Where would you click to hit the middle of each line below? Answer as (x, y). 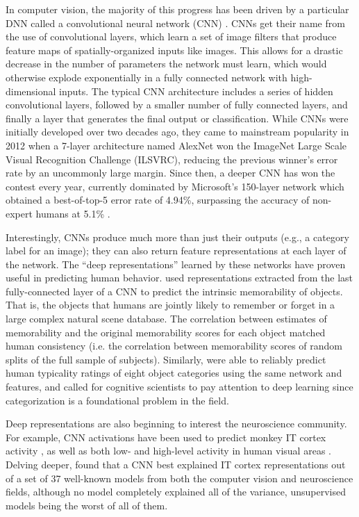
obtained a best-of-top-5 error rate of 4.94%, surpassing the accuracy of (158, 200)
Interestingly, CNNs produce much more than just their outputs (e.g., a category (177, 237)
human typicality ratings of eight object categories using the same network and (174, 373)
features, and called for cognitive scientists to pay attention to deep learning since (179, 387)
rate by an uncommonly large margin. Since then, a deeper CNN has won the (170, 173)
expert (19, 213)
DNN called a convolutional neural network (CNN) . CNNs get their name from (175, 23)
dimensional (31, 91)
